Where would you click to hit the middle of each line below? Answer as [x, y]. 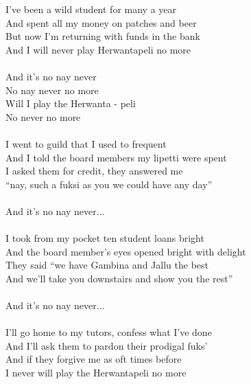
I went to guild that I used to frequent [86, 143]
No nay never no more [52, 90]
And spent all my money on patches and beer [101, 22]
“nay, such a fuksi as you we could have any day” [109, 184]
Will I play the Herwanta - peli [71, 103]
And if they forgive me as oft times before [94, 359]
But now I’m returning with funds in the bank [103, 36]
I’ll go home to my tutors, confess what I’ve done [109, 332]
